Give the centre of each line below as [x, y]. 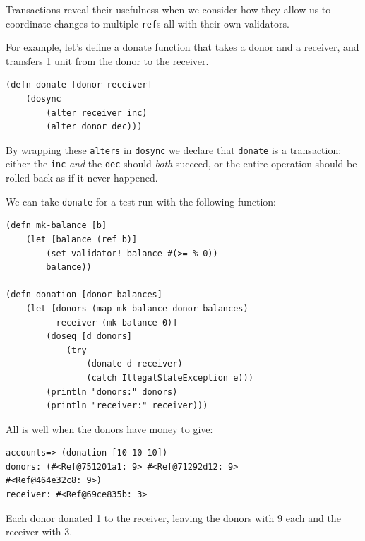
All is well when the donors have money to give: [109, 428]
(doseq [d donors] [89, 337]
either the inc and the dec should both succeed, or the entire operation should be [181, 164]
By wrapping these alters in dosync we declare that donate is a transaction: [174, 149]
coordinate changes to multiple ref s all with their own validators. [148, 23]
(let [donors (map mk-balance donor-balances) [137, 308]
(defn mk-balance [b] [56, 226]
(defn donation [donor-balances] [84, 295]
